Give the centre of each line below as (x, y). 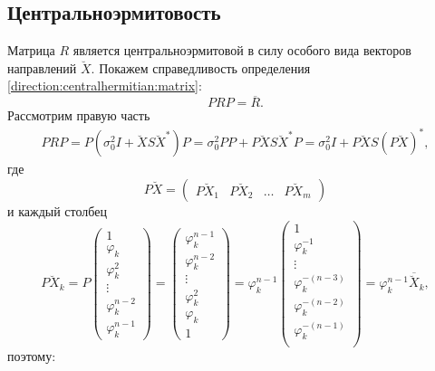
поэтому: (32, 356)
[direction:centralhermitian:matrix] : (105, 86)
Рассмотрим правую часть (79, 115)
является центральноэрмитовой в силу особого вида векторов (242, 50)
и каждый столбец (57, 210)
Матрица (31, 50)
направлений (42, 67)
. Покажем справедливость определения (201, 67)
